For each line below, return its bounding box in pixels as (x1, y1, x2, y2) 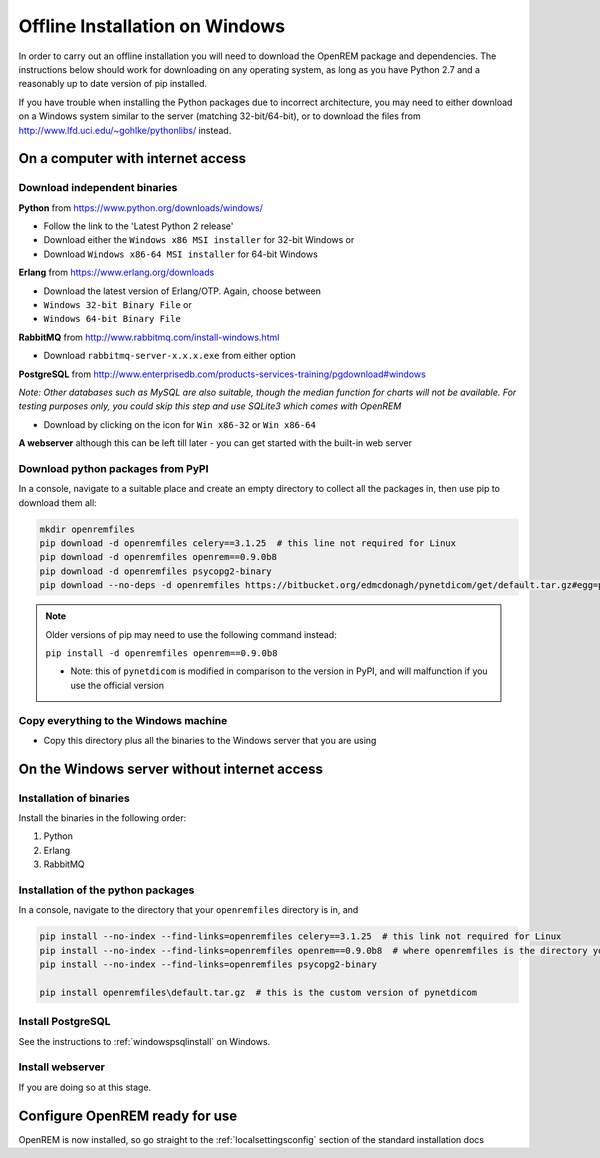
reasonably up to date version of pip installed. (18, 78, 207, 90)
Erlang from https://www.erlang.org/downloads (18, 266, 215, 279)
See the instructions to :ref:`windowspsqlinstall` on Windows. (18, 1035, 271, 1047)
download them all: (18, 496, 97, 509)
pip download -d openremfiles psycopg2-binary (39, 565, 272, 577)
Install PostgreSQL (18, 1015, 111, 1029)
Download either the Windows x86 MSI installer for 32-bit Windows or (43, 234, 355, 246)
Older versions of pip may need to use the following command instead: (45, 628, 337, 640)
